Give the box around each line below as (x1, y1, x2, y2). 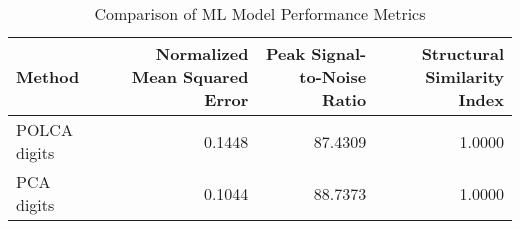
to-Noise (299, 65, 367, 88)
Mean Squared (131, 65, 249, 88)
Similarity (425, 65, 504, 88)
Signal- (311, 42, 367, 65)
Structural (421, 42, 504, 65)
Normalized (155, 42, 249, 65)
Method (16, 65, 80, 88)
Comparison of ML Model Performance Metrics (94, 2, 426, 25)
